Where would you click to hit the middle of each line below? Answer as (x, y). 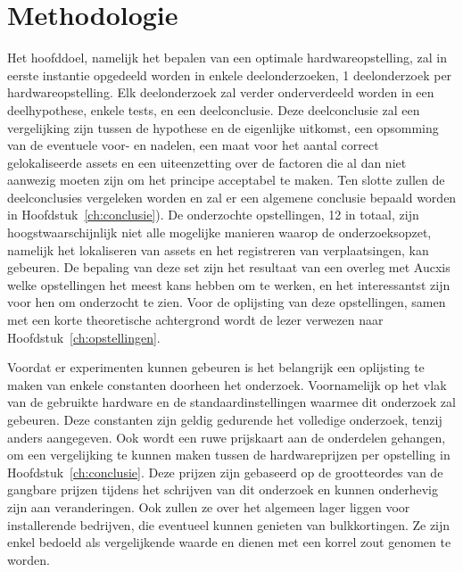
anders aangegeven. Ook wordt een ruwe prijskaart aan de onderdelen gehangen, (227, 437)
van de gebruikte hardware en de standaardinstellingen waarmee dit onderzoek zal (231, 402)
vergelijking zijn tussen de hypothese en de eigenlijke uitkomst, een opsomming (223, 127)
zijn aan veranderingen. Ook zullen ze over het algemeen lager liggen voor (209, 506)
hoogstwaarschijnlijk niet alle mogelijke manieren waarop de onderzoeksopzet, (219, 232)
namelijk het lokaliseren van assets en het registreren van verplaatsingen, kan (218, 249)
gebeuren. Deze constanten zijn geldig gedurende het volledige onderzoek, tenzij (225, 419)
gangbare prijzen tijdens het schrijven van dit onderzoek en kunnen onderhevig (223, 489)
